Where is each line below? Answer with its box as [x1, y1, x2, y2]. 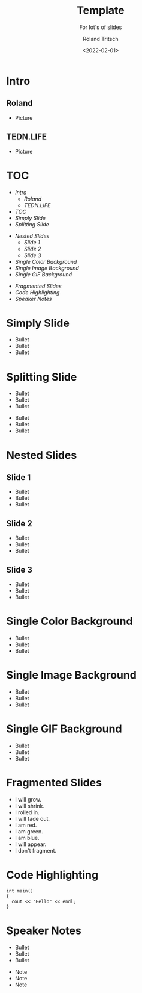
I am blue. [14, 834, 40, 841]
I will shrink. [14, 802, 45, 809]
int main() [6, 888, 34, 894]
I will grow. [14, 795, 42, 803]
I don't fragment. [14, 847, 57, 854]
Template [77, 4, 125, 17]
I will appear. [14, 841, 47, 848]
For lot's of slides [79, 23, 122, 31]
